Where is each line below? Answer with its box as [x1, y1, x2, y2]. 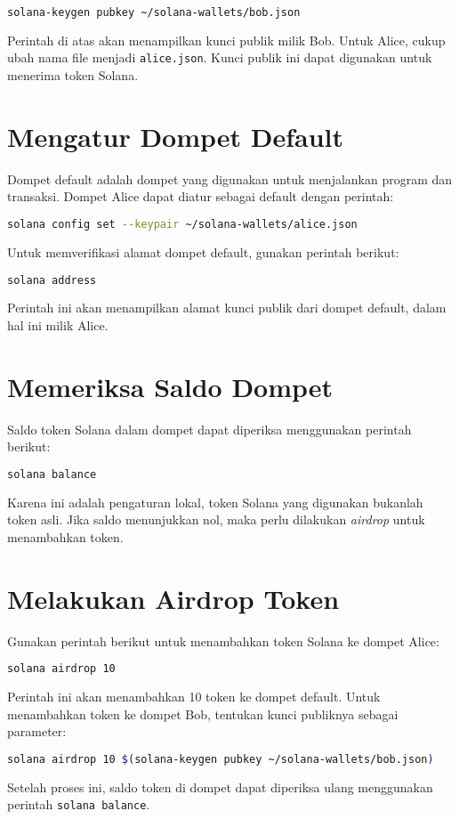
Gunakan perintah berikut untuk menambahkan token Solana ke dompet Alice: [7, 631, 439, 650]
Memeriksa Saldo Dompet [7, 368, 334, 404]
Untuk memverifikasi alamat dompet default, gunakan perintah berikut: [7, 242, 399, 261]
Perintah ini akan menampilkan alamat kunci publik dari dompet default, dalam [7, 298, 447, 317]
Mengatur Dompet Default [7, 118, 344, 154]
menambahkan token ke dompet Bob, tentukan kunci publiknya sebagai [7, 704, 399, 723]
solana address [7, 273, 97, 287]
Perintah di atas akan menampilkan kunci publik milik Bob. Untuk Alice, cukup [7, 30, 446, 49]
